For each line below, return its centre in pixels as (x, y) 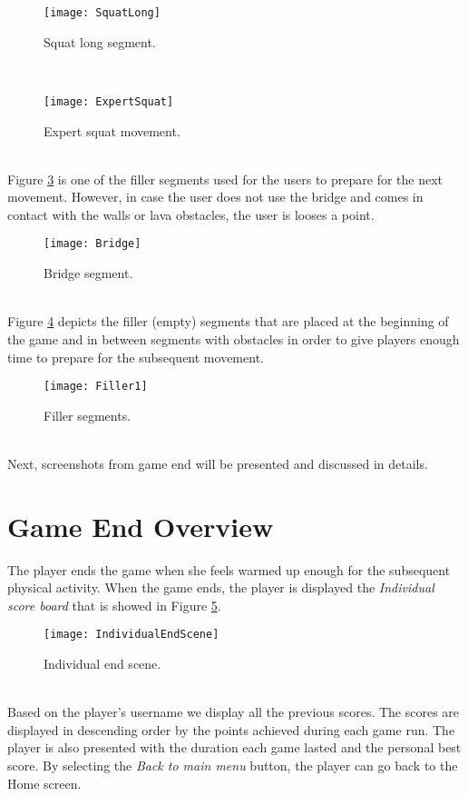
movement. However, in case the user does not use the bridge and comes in (215, 197)
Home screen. (44, 783)
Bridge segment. (88, 273)
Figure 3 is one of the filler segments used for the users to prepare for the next (225, 179)
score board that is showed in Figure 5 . (114, 605)
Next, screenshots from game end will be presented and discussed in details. (218, 463)
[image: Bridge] (93, 244)
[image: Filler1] (96, 387)
